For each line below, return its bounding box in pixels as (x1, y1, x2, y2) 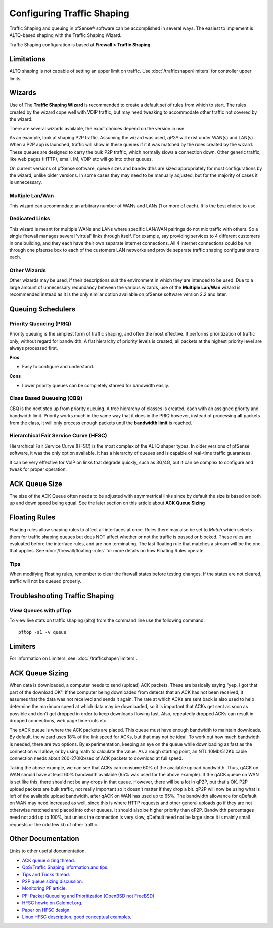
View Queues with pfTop (9, 607, 71, 614)
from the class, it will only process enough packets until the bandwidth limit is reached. (9, 420, 192, 426)
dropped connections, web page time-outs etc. (9, 718, 108, 724)
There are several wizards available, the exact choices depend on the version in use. (9, 125, 186, 131)
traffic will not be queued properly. (9, 578, 82, 584)
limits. (9, 75, 22, 81)
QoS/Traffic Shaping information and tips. (22, 864, 109, 870)
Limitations (9, 55, 45, 63)
